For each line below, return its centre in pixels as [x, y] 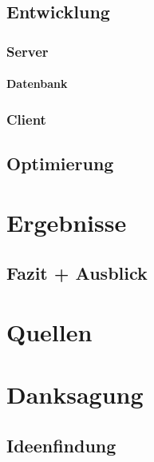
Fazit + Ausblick [77, 273]
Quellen [49, 331]
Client [26, 119]
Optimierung [60, 163]
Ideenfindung [61, 445]
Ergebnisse [67, 222]
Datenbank [37, 84]
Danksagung [75, 394]
